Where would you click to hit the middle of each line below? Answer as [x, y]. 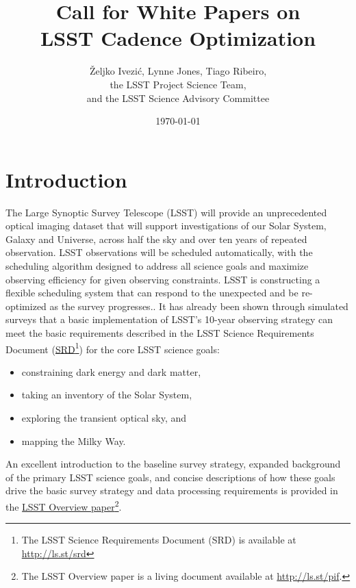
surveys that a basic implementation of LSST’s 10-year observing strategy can [169, 319]
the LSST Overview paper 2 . [64, 505]
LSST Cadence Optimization [178, 38]
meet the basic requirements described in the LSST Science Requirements [160, 332]
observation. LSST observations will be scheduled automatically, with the [159, 252]
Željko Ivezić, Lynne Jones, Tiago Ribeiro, [178, 71]
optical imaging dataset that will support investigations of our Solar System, [166, 226]
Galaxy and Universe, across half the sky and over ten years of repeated [156, 239]
